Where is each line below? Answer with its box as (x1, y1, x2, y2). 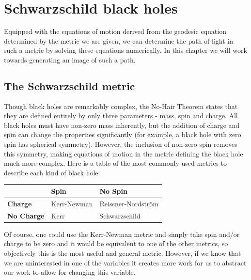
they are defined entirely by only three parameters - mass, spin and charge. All (4, 110, 238, 121)
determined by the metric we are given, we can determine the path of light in (4, 35, 234, 46)
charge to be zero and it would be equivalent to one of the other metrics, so (4, 238, 228, 249)
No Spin (99, 186, 127, 196)
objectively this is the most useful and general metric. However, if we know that (4, 248, 241, 258)
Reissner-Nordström (99, 198, 158, 208)
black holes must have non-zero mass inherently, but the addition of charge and (4, 120, 240, 130)
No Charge (7, 210, 45, 220)
